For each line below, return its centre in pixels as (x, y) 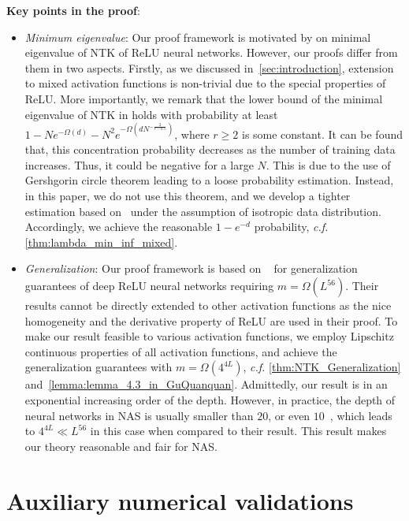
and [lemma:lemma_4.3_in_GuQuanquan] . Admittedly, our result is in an (206, 384)
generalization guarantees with (99, 367)
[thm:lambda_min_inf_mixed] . (101, 242)
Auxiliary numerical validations (180, 500)
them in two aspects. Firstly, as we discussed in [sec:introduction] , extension (209, 67)
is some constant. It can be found (322, 134)
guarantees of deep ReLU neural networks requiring (149, 285)
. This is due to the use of (328, 164)
